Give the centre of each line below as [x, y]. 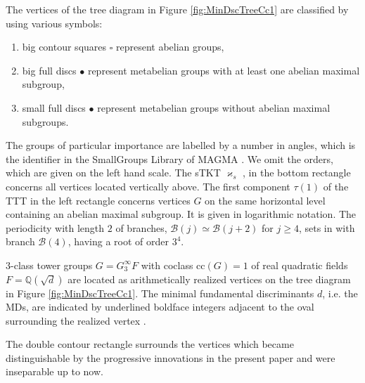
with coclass [167, 265]
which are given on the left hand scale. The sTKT [113, 173]
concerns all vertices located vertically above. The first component [148, 186]
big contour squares [64, 47]
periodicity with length [55, 227]
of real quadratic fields [300, 265]
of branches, [141, 227]
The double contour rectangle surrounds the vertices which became [150, 344]
